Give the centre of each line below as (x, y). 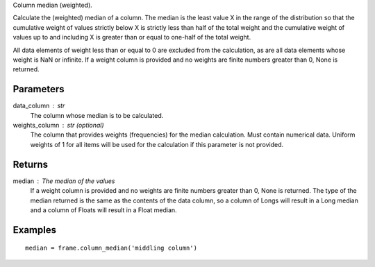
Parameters (39, 89)
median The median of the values (64, 181)
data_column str (39, 106)
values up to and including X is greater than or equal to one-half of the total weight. (132, 37)
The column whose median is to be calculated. (97, 115)
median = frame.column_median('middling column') (111, 248)
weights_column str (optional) (58, 126)
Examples (35, 230)
